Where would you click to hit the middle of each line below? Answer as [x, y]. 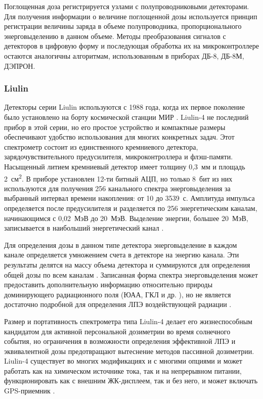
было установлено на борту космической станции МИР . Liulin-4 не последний [126, 117]
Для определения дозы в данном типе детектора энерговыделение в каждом [121, 245]
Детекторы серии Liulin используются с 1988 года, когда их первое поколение [125, 107]
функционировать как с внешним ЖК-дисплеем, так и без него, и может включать [131, 381]
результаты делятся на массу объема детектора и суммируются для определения [127, 264]
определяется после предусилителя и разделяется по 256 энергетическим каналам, [131, 208]
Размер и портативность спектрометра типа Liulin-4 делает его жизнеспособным [128, 321]
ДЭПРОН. [20, 65]
